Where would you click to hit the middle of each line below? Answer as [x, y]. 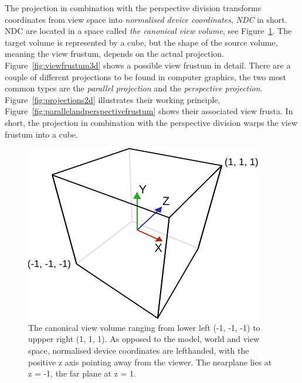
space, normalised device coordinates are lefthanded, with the [139, 350]
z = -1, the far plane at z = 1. [82, 373]
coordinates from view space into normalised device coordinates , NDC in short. [146, 19]
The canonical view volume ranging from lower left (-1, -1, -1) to [144, 327]
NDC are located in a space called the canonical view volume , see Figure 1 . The [148, 31]
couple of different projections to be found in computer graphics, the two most [145, 76]
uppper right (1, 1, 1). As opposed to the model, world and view [144, 339]
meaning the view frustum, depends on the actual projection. [114, 54]
